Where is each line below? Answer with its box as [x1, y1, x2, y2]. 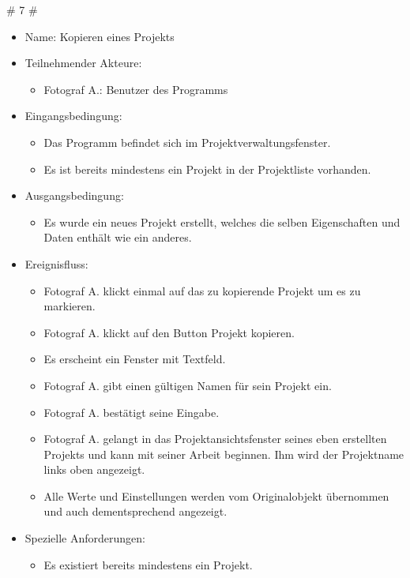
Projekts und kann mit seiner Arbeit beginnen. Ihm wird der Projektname [43, 445, 404, 462]
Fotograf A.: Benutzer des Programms [43, 81, 228, 97]
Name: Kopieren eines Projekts [24, 28, 175, 44]
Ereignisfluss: [24, 255, 88, 272]
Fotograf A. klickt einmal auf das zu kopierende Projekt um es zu [43, 282, 361, 298]
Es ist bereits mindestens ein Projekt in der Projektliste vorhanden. [43, 160, 371, 177]
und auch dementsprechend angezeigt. [43, 503, 228, 520]
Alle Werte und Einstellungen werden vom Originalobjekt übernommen [43, 487, 389, 504]
